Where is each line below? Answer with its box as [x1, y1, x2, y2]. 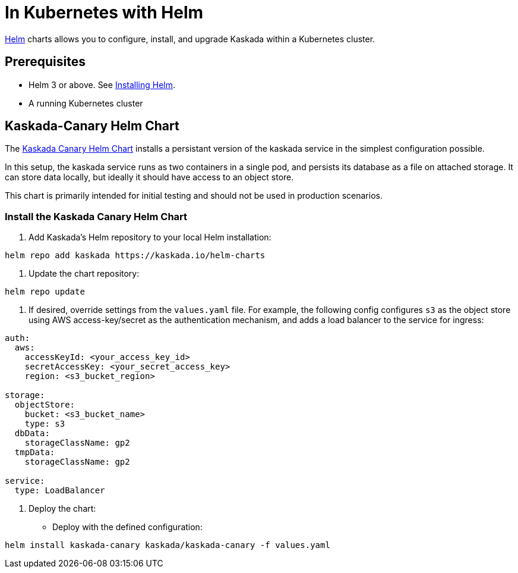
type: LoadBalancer [14, 486, 105, 496]
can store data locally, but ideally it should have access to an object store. [5, 172, 294, 183]
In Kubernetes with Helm [5, 2, 204, 23]
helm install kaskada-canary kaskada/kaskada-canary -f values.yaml [5, 540, 330, 550]
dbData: [14, 428, 50, 439]
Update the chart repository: [29, 268, 140, 279]
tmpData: [14, 447, 55, 458]
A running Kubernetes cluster [29, 98, 143, 108]
